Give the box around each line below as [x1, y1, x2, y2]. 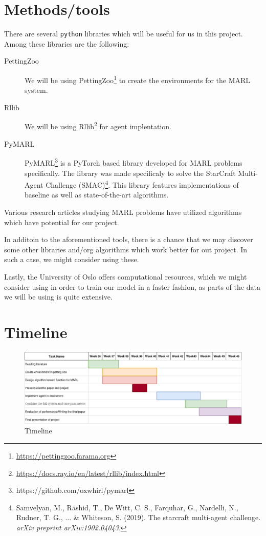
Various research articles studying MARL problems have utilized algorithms [4, 206, 242, 217]
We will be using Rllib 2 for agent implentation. [25, 120, 171, 132]
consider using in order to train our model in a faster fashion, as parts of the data [4, 281, 260, 292]
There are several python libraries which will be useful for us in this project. [4, 28, 243, 39]
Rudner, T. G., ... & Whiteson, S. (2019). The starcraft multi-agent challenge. [16, 512, 261, 523]
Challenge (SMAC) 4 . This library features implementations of [46, 178, 239, 190]
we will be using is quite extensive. [4, 291, 113, 302]
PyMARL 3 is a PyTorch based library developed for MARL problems [25, 156, 242, 168]
